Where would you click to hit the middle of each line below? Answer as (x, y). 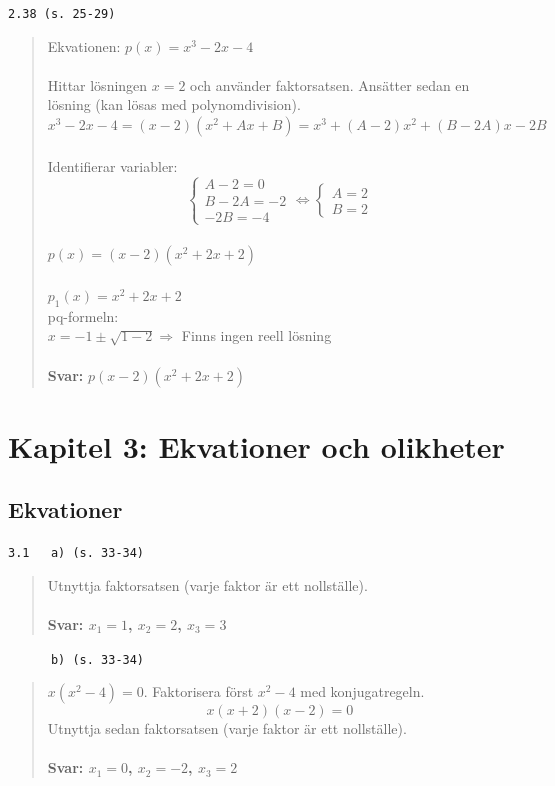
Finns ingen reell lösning (256, 335)
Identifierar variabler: (112, 165)
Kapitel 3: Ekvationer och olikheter (256, 445)
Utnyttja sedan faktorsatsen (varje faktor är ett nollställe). (227, 728)
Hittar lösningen (97, 84)
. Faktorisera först (198, 691)
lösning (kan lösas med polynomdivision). (174, 104)
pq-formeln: (83, 315)
